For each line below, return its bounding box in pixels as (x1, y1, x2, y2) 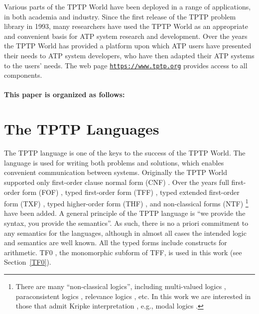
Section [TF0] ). (4, 257, 51, 267)
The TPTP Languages (4, 119, 159, 139)
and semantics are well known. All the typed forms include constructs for (4, 237, 227, 248)
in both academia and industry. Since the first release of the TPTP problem (4, 11, 236, 21)
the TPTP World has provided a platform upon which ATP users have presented (4, 40, 252, 51)
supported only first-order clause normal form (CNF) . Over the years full (4, 176, 229, 187)
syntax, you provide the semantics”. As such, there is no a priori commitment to (4, 217, 249, 228)
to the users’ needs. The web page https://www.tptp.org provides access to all (4, 60, 248, 70)
